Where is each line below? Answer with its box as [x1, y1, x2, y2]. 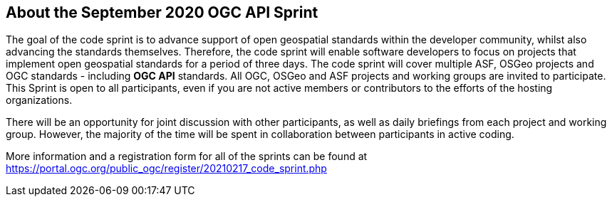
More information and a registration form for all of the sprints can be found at [6, 150, 368, 163]
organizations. [6, 94, 73, 107]
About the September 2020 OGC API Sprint [6, 4, 318, 21]
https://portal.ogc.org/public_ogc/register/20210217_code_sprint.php [6, 162, 327, 175]
